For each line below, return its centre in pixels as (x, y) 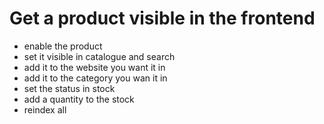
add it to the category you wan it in (95, 78)
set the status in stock (69, 88)
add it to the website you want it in (94, 67)
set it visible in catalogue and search (99, 56)
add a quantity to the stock (79, 99)
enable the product (63, 46)
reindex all (45, 109)
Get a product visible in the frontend (162, 18)
